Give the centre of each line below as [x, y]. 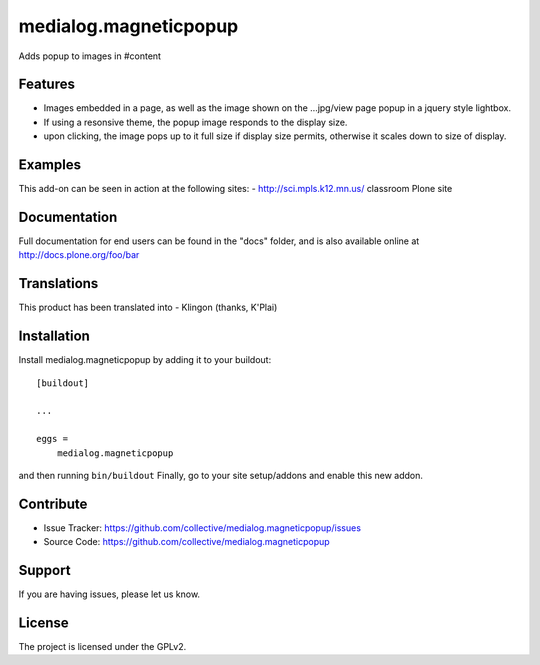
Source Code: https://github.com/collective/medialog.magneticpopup [186, 542]
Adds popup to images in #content [90, 56]
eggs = [52, 439]
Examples [50, 165]
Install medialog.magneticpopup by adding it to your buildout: [145, 360]
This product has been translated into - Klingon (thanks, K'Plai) [148, 307]
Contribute [53, 503]
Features [46, 84]
